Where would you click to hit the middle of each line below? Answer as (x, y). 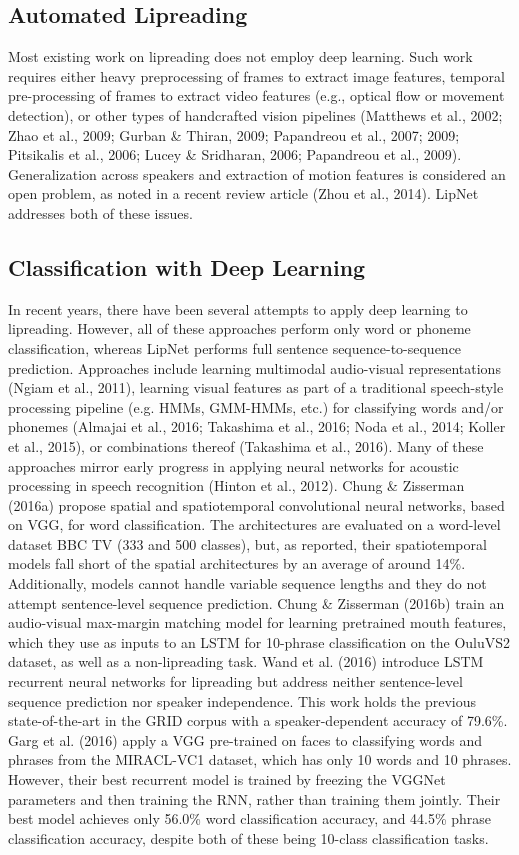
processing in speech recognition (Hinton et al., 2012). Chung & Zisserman (236, 485)
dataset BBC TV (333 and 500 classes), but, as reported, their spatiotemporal (247, 543)
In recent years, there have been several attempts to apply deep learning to (238, 308)
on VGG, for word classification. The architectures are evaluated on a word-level (254, 524)
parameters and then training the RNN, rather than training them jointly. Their (254, 798)
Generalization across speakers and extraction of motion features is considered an (257, 173)
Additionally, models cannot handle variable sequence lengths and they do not (247, 583)
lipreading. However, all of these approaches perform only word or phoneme (239, 328)
